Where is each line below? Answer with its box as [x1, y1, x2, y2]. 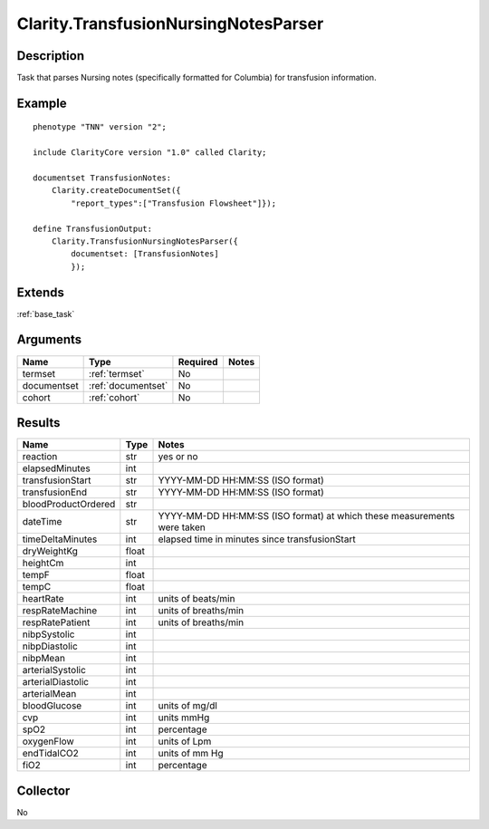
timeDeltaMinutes [22, 533, 98, 545]
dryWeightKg [22, 545, 79, 557]
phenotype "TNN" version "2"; [33, 122, 168, 132]
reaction [22, 450, 58, 463]
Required [177, 355, 218, 368]
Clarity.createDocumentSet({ [51, 186, 181, 196]
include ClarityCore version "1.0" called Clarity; [33, 148, 267, 158]
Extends [16, 284, 65, 300]
